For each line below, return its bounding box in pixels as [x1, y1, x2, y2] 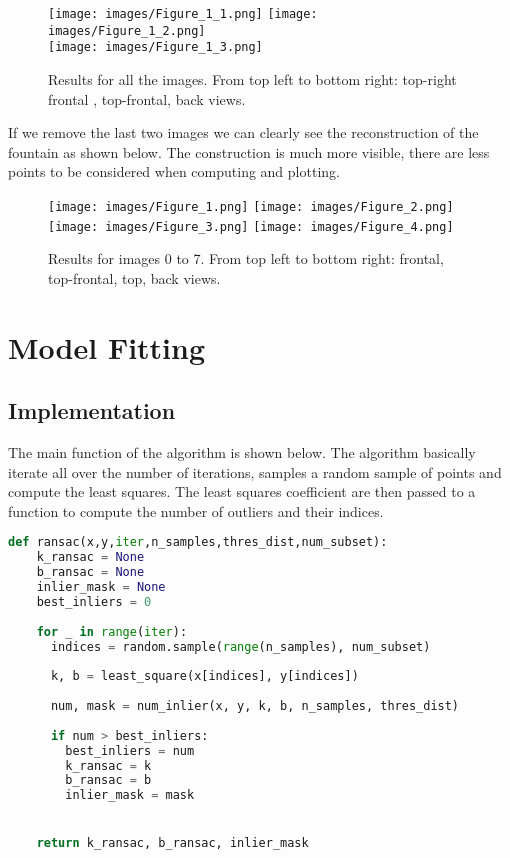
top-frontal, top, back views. [48, 267, 221, 288]
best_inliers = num [65, 743, 195, 758]
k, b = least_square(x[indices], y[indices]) [50, 669, 359, 684]
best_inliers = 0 [36, 594, 152, 609]
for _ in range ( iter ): [36, 624, 188, 639]
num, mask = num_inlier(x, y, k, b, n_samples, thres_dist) [50, 699, 460, 714]
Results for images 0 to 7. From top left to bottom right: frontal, [48, 248, 444, 269]
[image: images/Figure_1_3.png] [48, 40, 263, 55]
